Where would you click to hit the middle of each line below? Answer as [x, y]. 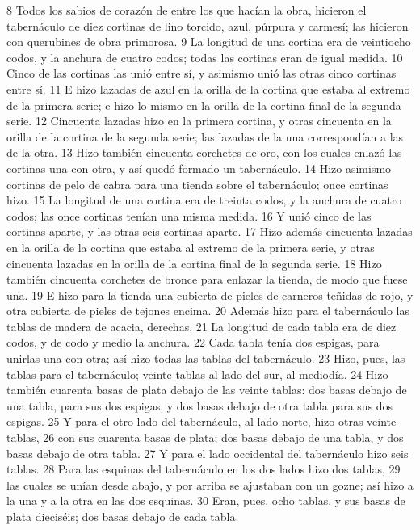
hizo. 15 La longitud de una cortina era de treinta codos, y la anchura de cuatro [204, 200]
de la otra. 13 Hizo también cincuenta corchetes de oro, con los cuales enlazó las [204, 152]
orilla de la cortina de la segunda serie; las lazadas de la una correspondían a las [205, 136]
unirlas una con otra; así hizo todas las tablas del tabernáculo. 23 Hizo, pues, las [206, 358]
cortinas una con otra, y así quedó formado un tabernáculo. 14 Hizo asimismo [199, 168]
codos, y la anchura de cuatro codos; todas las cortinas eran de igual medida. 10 [205, 57]
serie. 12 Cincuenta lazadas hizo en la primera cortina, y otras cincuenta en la [199, 121]
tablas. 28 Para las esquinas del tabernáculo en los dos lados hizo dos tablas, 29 [204, 469]
